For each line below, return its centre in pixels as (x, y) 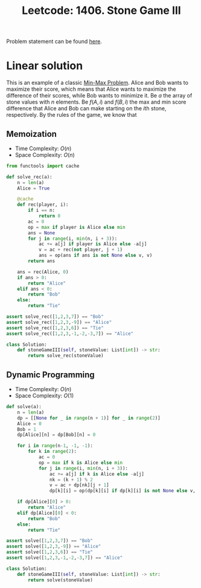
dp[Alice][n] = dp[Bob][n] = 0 (56, 435)
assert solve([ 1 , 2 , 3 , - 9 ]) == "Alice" (54, 547)
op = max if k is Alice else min (80, 463)
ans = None (42, 233)
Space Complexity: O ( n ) (45, 154)
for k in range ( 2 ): (53, 452)
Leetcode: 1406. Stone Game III (101, 11)
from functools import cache (43, 166)
